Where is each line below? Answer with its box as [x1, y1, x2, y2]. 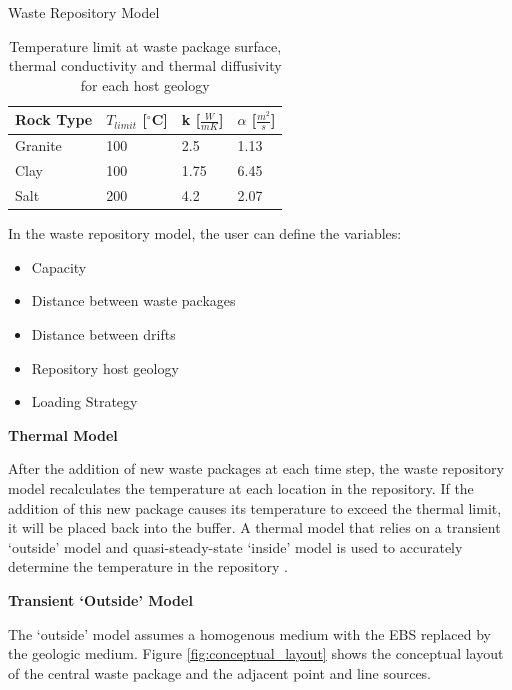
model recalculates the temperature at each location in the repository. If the [8, 477, 474, 498]
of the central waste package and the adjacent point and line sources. [8, 662, 432, 683]
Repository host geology [31, 357, 179, 378]
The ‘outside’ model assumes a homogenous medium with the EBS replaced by [8, 623, 492, 644]
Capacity [31, 256, 87, 277]
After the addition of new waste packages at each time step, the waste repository [8, 458, 504, 479]
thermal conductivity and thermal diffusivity [8, 55, 282, 76]
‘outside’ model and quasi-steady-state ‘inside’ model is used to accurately [8, 536, 463, 557]
